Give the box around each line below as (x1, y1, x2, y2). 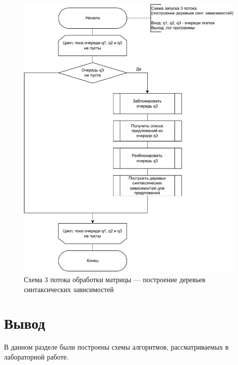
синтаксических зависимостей (24, 284, 114, 294)
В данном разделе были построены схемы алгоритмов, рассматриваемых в (4, 342, 229, 352)
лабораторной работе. (4, 351, 69, 362)
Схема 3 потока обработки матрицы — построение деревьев (24, 274, 206, 284)
